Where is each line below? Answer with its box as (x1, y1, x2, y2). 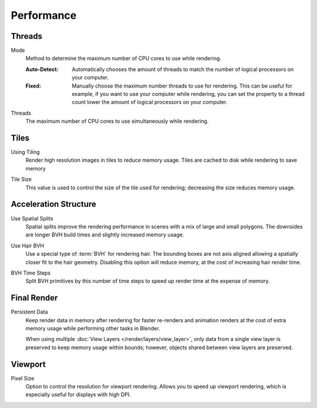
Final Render (11, 293, 58, 303)
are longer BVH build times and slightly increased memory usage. (25, 231, 184, 238)
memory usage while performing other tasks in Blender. (25, 325, 160, 332)
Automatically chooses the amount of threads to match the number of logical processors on (72, 65, 294, 73)
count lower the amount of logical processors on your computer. (72, 99, 228, 106)
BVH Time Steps (11, 269, 51, 276)
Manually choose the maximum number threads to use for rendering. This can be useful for (72, 82, 293, 89)
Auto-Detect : (25, 65, 59, 73)
